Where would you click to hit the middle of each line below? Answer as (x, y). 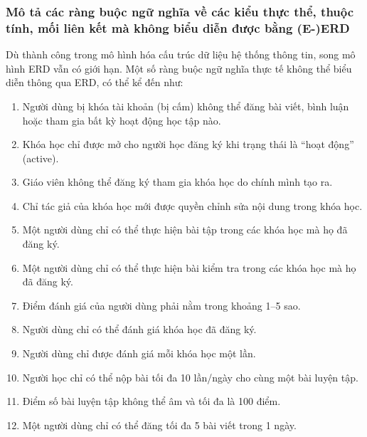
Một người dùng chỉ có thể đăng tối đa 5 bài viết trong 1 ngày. (159, 425)
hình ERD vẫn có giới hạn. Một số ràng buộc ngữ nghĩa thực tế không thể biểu (179, 68)
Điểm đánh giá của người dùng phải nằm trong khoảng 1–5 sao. (161, 305)
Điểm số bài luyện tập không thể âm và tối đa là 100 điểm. (151, 401)
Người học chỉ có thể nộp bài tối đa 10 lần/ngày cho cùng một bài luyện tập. (190, 377)
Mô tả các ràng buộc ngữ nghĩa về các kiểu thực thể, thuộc (180, 11)
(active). (41, 158)
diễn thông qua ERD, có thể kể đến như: (95, 82)
